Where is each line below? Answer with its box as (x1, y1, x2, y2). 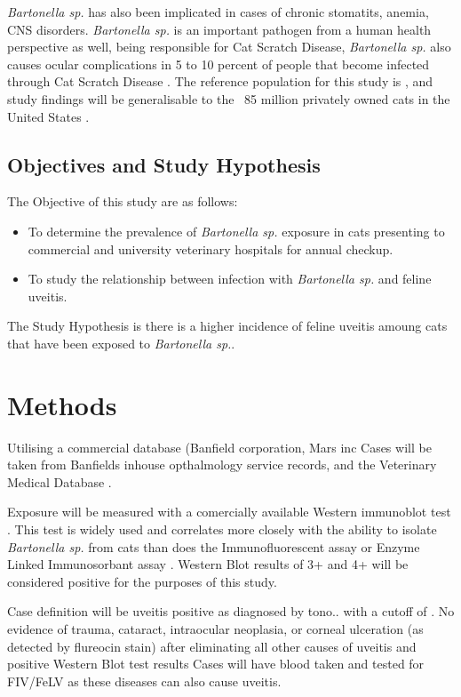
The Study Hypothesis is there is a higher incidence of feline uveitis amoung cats (7, 316, 448, 335)
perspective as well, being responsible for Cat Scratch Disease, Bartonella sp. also (7, 37, 451, 56)
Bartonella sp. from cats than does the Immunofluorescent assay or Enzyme (7, 537, 420, 556)
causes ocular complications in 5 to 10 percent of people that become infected (7, 54, 430, 73)
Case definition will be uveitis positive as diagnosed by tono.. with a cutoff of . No (7, 602, 455, 621)
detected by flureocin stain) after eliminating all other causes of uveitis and (7, 637, 417, 655)
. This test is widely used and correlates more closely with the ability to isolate (7, 520, 437, 539)
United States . (7, 107, 90, 125)
